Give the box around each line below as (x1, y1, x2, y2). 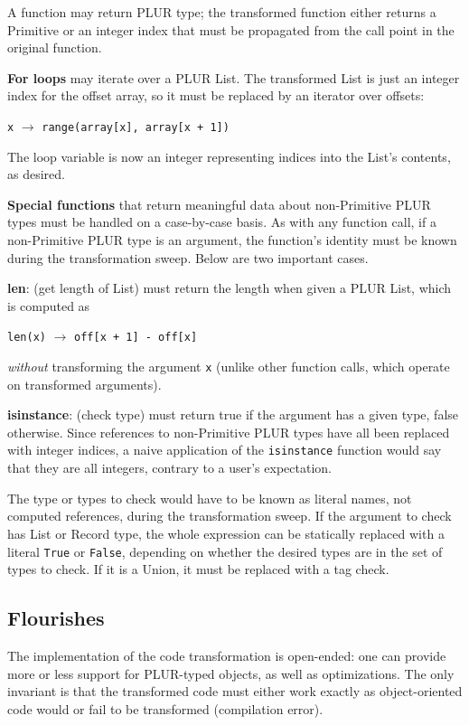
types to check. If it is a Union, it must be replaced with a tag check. (7, 560, 389, 579)
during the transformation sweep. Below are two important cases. (7, 248, 369, 267)
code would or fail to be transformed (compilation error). (7, 699, 324, 718)
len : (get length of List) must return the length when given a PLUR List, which (7, 278, 452, 297)
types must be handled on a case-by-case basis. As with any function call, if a (7, 212, 436, 231)
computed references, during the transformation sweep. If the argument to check (7, 506, 452, 525)
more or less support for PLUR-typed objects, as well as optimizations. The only (7, 664, 455, 683)
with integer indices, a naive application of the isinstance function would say (7, 440, 442, 459)
